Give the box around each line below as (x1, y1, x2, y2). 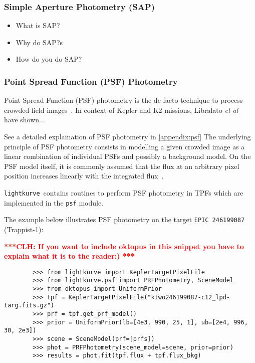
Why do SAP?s (16, 37, 63, 47)
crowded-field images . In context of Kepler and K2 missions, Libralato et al (4, 104, 238, 115)
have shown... (4, 114, 45, 125)
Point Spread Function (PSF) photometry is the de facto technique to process (4, 95, 243, 105)
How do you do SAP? (16, 54, 82, 64)
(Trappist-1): (4, 224, 44, 234)
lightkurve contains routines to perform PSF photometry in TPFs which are (4, 187, 243, 198)
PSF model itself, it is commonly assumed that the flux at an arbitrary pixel (4, 160, 239, 171)
